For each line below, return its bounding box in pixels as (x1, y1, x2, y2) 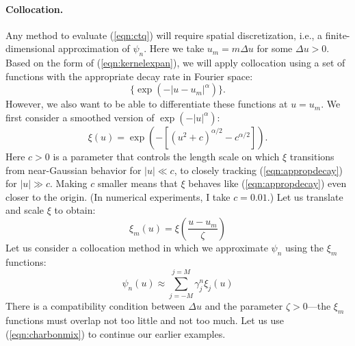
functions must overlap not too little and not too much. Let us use (5, 313, 284, 328)
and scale (5, 203, 44, 217)
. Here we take (144, 41, 205, 55)
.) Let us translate (267, 189, 343, 203)
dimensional (5, 41, 55, 55)
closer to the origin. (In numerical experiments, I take (5, 189, 231, 203)
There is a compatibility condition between (5, 299, 185, 313)
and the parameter (205, 299, 283, 313)
